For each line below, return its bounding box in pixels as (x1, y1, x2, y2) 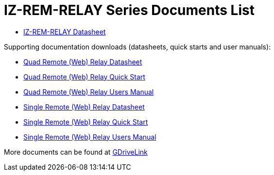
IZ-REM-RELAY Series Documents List (4, 2, 255, 18)
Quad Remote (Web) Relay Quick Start (23, 72, 145, 81)
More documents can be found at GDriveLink (4, 147, 148, 156)
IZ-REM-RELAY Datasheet (23, 27, 106, 36)
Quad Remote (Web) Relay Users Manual (23, 87, 154, 96)
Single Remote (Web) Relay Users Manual (23, 132, 156, 141)
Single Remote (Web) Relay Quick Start (23, 117, 148, 126)
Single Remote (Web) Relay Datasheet (23, 102, 145, 111)
